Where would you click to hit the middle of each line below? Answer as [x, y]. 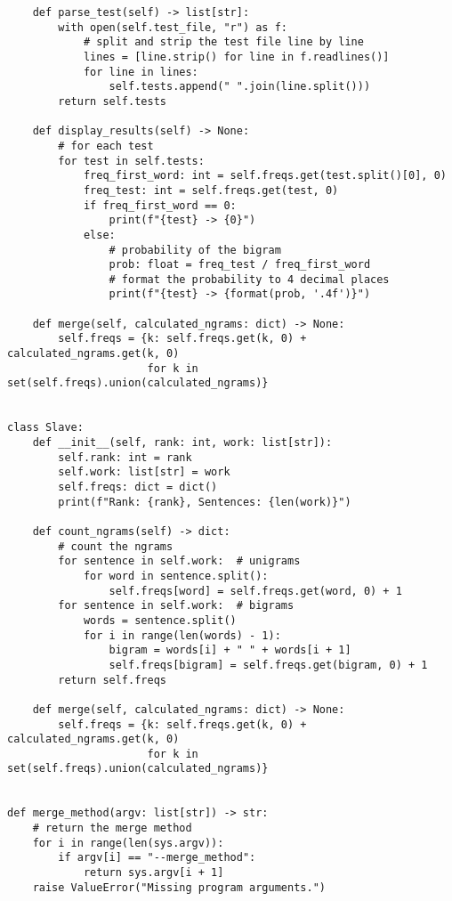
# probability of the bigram [195, 250]
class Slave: [45, 428]
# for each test [106, 146]
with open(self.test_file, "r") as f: [173, 27]
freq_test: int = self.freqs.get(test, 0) [211, 190]
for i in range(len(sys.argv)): [128, 843]
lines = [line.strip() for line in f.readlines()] [236, 57]
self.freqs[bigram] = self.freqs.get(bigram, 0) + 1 [268, 665]
